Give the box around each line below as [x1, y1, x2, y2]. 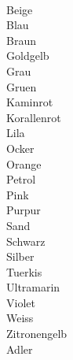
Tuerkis [6, 263, 42, 280]
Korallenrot [6, 109, 61, 125]
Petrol [6, 171, 36, 187]
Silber [6, 248, 35, 265]
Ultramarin [6, 279, 60, 295]
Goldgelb [6, 47, 49, 64]
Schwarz [6, 232, 46, 249]
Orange [6, 155, 42, 172]
